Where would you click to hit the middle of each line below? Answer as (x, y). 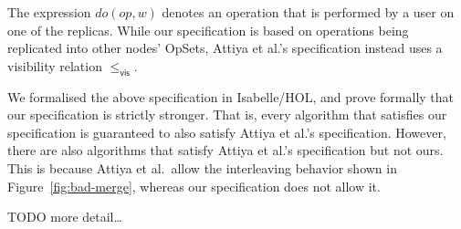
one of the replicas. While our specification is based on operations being (208, 30)
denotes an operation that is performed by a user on (308, 12)
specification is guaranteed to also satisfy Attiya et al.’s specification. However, (227, 132)
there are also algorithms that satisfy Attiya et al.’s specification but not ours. (225, 150)
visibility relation (55, 65)
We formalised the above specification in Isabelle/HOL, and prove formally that (231, 96)
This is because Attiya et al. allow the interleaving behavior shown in (202, 167)
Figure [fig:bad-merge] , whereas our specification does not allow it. (194, 186)
